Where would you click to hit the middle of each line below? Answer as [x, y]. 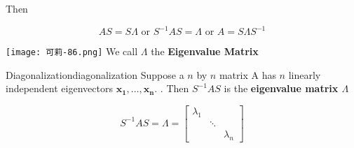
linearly [305, 74]
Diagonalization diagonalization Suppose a [95, 74]
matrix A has [247, 74]
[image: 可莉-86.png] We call [72, 51]
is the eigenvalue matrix [281, 88]
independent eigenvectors [59, 88]
